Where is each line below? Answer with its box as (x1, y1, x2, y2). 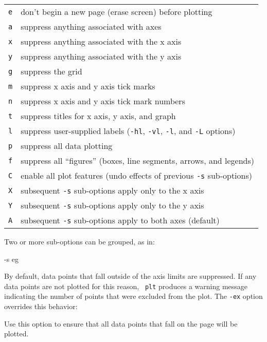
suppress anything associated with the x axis (21, 35, 182, 47)
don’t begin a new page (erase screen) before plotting (21, 6, 212, 17)
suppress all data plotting (21, 140, 113, 151)
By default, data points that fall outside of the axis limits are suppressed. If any (4, 271, 257, 281)
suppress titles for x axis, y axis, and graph (21, 110, 176, 122)
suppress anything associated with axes (21, 21, 162, 32)
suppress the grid (21, 65, 82, 77)
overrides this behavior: (4, 301, 78, 312)
